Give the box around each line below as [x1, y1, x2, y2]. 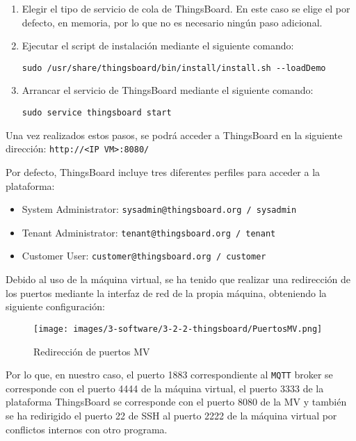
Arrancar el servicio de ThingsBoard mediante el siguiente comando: [22, 83, 314, 97]
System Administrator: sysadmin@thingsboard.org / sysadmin [22, 202, 297, 216]
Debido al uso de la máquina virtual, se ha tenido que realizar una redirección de [6, 272, 351, 287]
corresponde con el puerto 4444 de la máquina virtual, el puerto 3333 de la [6, 380, 324, 395]
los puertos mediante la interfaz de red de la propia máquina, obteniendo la [6, 285, 327, 300]
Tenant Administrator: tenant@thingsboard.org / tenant [22, 225, 276, 239]
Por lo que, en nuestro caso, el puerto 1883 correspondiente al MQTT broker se [6, 367, 333, 382]
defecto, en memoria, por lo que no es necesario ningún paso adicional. [22, 15, 323, 29]
